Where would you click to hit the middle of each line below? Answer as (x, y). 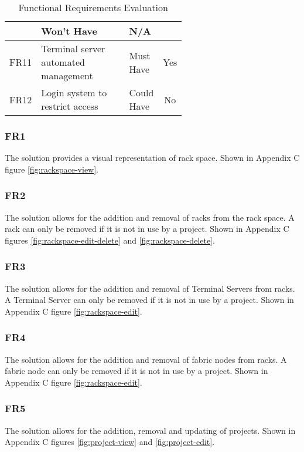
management (67, 75)
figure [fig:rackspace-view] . (52, 169)
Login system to (74, 92)
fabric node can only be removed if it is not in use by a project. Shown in (136, 371)
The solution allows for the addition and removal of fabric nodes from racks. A (146, 359)
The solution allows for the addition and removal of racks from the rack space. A (150, 217)
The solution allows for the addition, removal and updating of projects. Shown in (150, 430)
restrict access (70, 106)
